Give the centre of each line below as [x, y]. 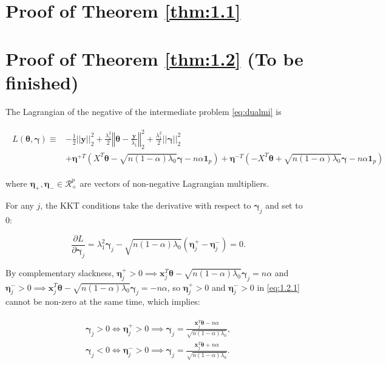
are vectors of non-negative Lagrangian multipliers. [174, 183]
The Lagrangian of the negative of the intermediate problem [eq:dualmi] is [144, 111]
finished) [42, 82]
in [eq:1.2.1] [278, 287]
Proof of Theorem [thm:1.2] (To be [154, 58]
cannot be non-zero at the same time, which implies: [103, 301]
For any [20, 205]
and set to [284, 205]
